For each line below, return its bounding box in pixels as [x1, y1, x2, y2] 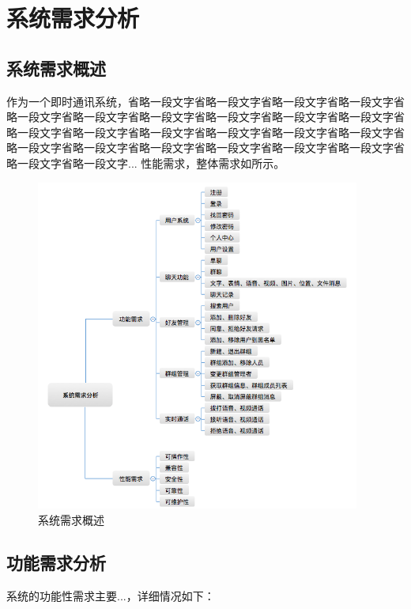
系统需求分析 [6, 2, 140, 34]
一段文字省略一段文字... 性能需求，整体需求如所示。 [17, 154, 285, 171]
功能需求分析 [6, 550, 106, 574]
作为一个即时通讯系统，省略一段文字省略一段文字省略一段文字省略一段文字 [6, 93, 394, 109]
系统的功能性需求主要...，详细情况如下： [6, 587, 215, 603]
